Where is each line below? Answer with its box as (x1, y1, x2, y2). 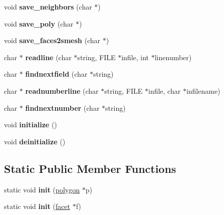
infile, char (148, 85, 181, 96)
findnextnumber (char (25, 102, 100, 113)
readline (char (25, 52, 72, 62)
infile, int (121, 52, 149, 62)
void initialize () (4, 119, 57, 130)
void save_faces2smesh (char (4, 35, 101, 46)
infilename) (186, 85, 220, 96)
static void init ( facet (4, 201, 70, 211)
